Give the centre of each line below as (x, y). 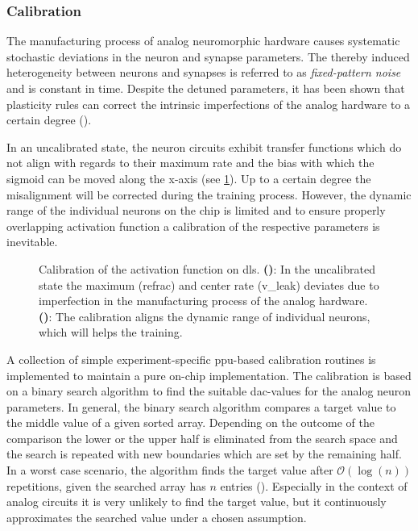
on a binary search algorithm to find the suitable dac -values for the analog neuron (209, 391)
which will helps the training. (111, 332)
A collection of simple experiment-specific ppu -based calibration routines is (191, 359)
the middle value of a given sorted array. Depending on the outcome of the (190, 422)
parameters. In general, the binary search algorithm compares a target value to (201, 406)
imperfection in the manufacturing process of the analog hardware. (203, 301)
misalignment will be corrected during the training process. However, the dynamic (209, 194)
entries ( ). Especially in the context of (314, 485)
